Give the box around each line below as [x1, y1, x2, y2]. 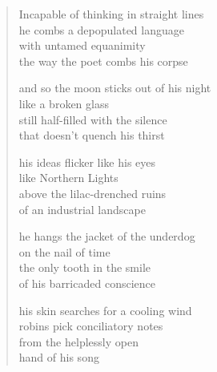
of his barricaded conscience [18, 274, 155, 291]
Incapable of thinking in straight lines [18, 6, 204, 22]
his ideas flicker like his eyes [18, 153, 156, 170]
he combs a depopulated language [18, 21, 184, 38]
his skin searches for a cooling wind [18, 301, 192, 318]
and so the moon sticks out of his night [18, 79, 211, 96]
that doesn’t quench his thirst [18, 127, 165, 144]
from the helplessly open [18, 333, 139, 350]
